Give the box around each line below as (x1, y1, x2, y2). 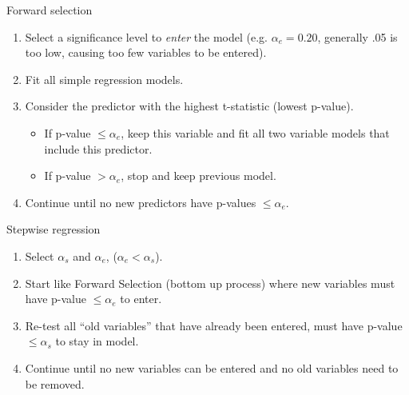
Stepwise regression (6, 221, 101, 237)
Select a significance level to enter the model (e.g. (25, 28, 268, 45)
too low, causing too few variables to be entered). (25, 44, 267, 61)
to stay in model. (55, 333, 139, 349)
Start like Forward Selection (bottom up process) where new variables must (25, 274, 395, 291)
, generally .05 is (317, 28, 398, 45)
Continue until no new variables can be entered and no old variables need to (25, 359, 399, 376)
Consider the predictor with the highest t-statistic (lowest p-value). (25, 98, 354, 114)
